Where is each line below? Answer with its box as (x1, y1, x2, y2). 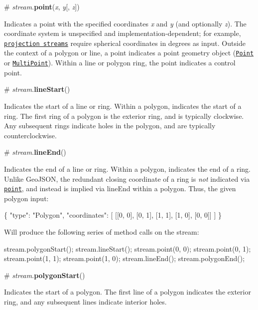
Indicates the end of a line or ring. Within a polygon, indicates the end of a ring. (4, 163, 251, 174)
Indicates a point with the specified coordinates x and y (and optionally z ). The (4, 18, 247, 28)
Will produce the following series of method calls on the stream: (4, 226, 199, 237)
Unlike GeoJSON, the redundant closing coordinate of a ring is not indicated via (4, 173, 250, 184)
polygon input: (4, 193, 49, 203)
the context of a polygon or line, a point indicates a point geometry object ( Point (4, 47, 254, 58)
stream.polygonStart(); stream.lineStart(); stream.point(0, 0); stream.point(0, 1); (4, 243, 251, 254)
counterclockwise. (4, 130, 57, 140)
